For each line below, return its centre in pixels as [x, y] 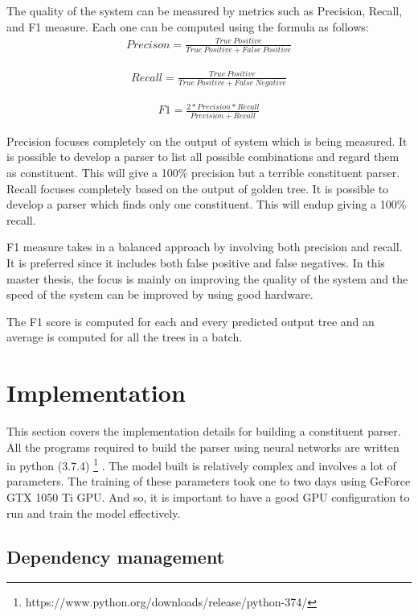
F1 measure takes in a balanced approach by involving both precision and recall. [205, 247]
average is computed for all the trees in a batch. [125, 337]
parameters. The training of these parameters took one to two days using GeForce [209, 481]
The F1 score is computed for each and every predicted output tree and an [191, 321]
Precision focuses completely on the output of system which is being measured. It [207, 141]
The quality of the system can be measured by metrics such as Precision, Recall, [205, 10]
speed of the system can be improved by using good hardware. [160, 294]
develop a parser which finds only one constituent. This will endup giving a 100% [207, 204]
